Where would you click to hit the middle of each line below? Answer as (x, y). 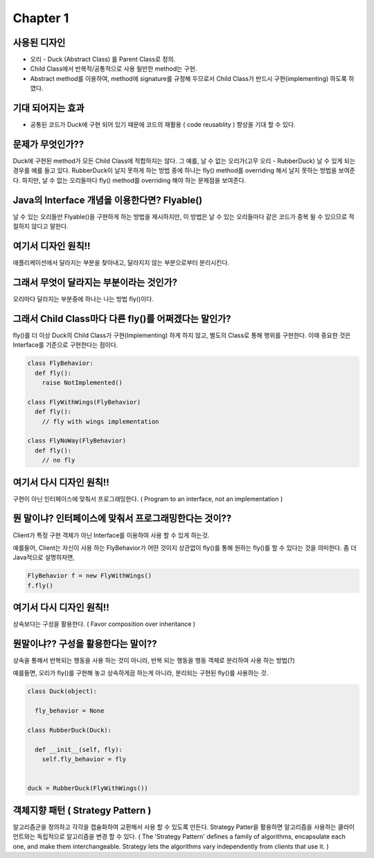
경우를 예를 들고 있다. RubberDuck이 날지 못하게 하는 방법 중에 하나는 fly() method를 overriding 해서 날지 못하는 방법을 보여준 (184, 170)
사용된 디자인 (39, 43)
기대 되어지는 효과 (48, 108)
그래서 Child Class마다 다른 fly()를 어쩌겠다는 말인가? (122, 319)
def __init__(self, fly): (79, 749)
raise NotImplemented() (82, 383)
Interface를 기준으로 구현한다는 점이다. (65, 345)
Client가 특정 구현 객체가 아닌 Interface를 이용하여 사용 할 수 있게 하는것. (111, 535)
